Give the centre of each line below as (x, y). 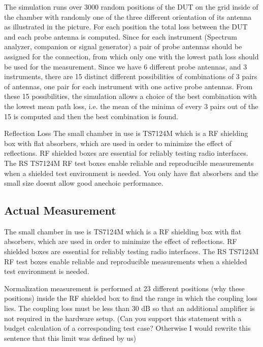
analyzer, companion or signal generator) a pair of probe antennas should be (123, 46)
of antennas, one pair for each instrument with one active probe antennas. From (128, 86)
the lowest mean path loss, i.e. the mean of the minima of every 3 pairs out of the (131, 106)
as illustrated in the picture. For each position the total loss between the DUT (126, 27)
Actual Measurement (60, 210)
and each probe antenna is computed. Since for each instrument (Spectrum (121, 36)
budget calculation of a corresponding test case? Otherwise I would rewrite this (127, 328)
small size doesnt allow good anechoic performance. (84, 183)
